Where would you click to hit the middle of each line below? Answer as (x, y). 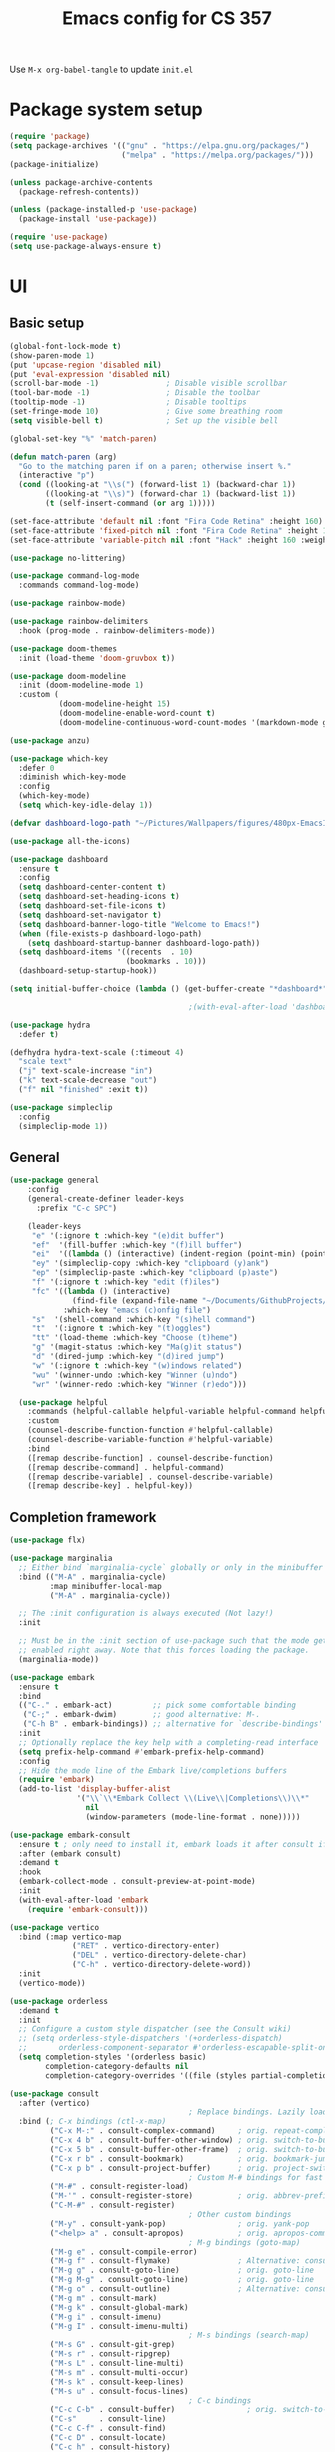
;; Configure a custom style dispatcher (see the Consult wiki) (155, 2029)
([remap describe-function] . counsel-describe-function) (150, 1458)
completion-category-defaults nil (117, 2066)
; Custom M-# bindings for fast (256, 2177)
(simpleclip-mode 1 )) (63, 1126)
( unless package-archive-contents (81, 182)
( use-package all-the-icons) (70, 841)
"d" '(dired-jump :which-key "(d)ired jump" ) (128, 1357)
